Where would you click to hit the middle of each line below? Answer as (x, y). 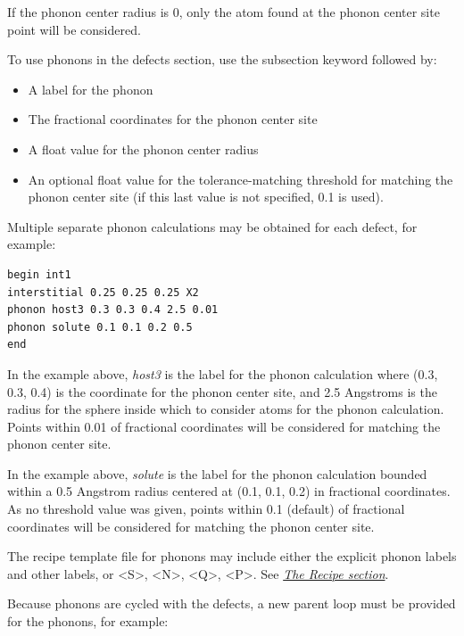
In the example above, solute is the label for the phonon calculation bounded (217, 473)
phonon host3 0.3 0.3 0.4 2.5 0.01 (113, 310)
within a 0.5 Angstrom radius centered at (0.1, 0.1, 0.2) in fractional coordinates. (229, 491)
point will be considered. (74, 29)
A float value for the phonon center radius (143, 149)
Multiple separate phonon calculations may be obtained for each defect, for (212, 226)
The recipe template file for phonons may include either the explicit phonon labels (232, 556)
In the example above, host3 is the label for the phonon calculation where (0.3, (223, 373)
